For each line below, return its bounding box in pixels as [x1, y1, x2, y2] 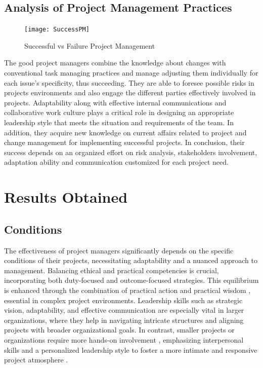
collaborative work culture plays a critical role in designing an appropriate [4, 107, 234, 118]
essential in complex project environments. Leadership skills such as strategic [4, 295, 243, 305]
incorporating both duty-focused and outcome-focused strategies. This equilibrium [4, 275, 259, 285]
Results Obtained [4, 187, 128, 207]
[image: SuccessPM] [24, 26, 90, 33]
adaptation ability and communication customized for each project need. [4, 157, 229, 167]
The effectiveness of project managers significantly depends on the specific [4, 245, 234, 255]
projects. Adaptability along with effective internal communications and [4, 97, 227, 107]
